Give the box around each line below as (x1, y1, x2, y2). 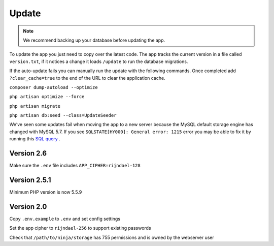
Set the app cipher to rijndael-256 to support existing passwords (9, 225, 152, 231)
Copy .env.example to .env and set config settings (9, 216, 121, 222)
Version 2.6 (9, 149, 47, 158)
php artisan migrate (9, 103, 61, 109)
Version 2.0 (9, 202, 47, 211)
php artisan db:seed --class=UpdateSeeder (9, 112, 117, 118)
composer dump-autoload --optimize (9, 84, 98, 90)
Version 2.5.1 (9, 175, 51, 184)
